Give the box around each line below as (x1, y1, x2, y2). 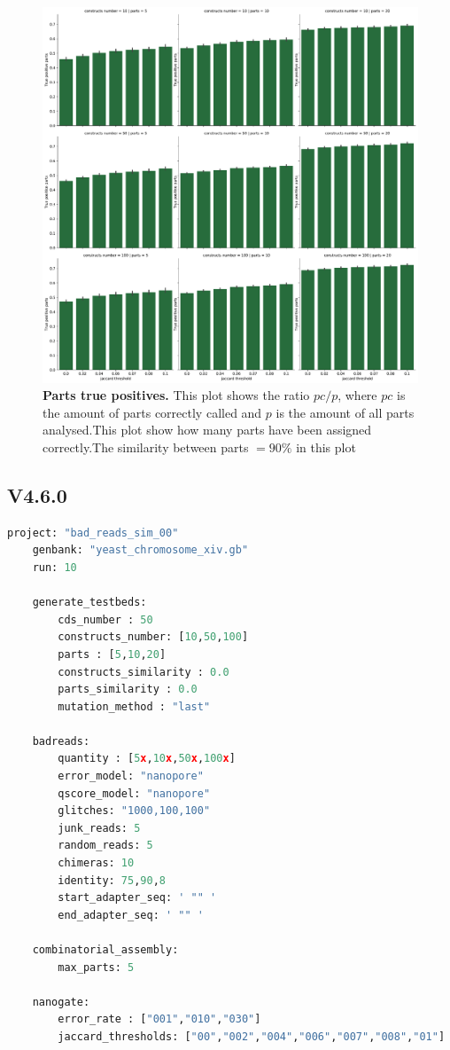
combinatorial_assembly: (32, 944, 179, 956)
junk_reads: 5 (58, 821, 141, 835)
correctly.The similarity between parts (43, 437, 249, 456)
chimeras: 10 (58, 857, 135, 870)
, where (337, 386, 377, 404)
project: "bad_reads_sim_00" (7, 526, 179, 539)
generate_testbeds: (32, 596, 147, 609)
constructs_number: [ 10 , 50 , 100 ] (58, 631, 249, 644)
